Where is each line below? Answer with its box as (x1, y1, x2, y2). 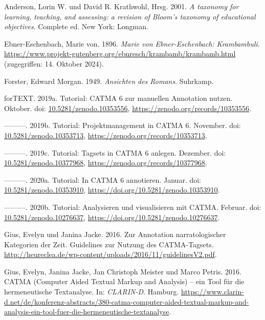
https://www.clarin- (181, 286, 244, 297)
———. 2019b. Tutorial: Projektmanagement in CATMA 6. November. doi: (4, 120, 241, 131)
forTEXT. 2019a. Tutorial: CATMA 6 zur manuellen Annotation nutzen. (4, 93, 233, 103)
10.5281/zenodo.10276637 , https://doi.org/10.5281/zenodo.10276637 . (4, 211, 220, 222)
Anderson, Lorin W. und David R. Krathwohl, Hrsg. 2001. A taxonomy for (4, 1, 239, 11)
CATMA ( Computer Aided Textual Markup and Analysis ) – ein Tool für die (4, 276, 245, 287)
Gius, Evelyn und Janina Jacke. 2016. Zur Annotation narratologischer (4, 229, 226, 240)
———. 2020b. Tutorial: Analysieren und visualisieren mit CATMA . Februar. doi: (4, 201, 261, 212)
